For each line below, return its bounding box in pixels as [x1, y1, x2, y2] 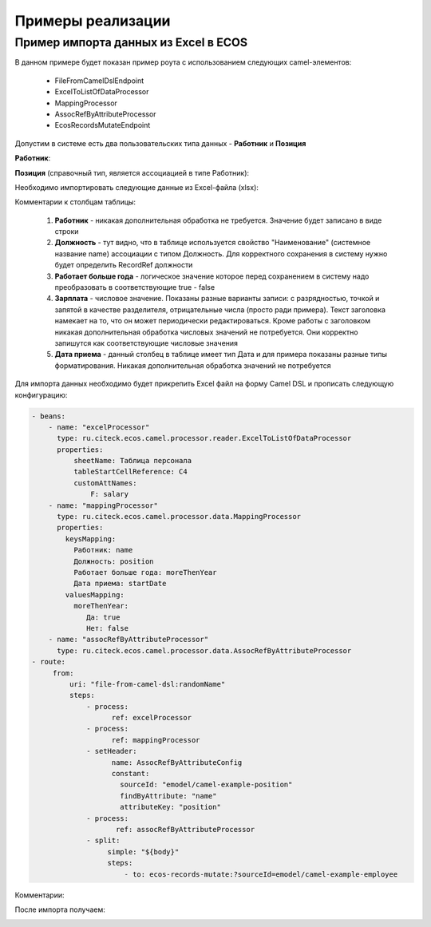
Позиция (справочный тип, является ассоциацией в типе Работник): [14, 168, 250, 177]
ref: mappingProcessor [111, 735, 200, 744]
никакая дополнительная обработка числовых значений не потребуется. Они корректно [54, 327, 358, 337]
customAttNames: [73, 478, 137, 487]
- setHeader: [86, 747, 137, 756]
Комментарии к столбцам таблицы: [14, 197, 136, 207]
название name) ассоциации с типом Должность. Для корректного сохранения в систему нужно [54, 248, 388, 259]
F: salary [90, 489, 129, 499]
